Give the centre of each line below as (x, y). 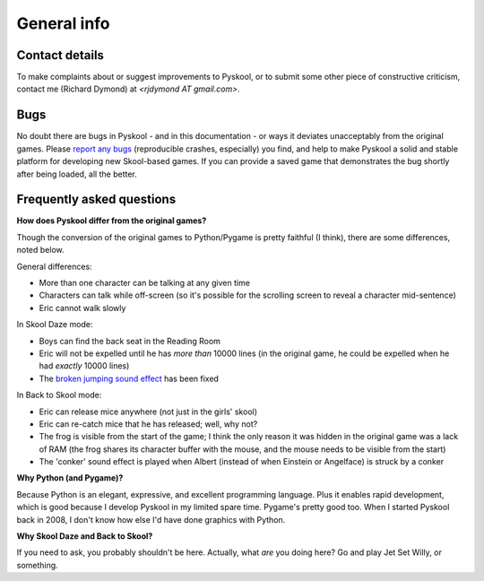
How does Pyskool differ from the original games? (112, 221)
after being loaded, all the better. (77, 174)
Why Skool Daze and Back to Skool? (85, 536)
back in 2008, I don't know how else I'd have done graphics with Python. (151, 519)
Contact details (60, 55)
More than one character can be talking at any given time (145, 283)
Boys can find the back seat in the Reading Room (130, 341)
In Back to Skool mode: (59, 395)
